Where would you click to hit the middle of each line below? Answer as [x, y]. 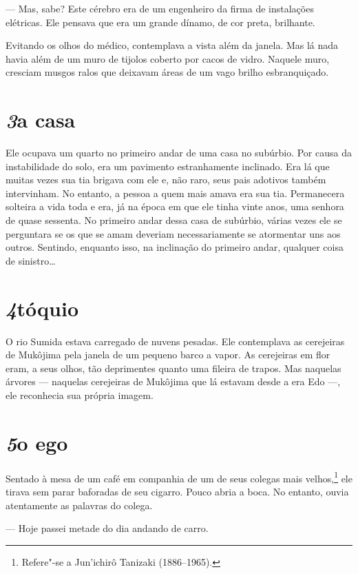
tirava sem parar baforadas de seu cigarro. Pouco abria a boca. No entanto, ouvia [177, 491]
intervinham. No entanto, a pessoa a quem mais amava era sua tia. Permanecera [175, 193]
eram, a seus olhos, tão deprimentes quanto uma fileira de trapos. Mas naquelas [173, 368]
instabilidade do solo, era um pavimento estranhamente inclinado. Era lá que [168, 166]
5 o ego [37, 442]
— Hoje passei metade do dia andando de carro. [107, 528]
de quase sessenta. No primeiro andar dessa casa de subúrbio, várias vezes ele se [174, 220]
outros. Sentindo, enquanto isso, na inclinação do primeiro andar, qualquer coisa [175, 247]
